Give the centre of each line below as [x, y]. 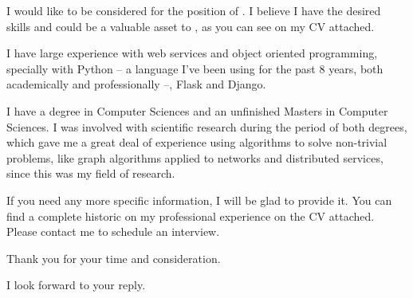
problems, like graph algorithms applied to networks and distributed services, [195, 157]
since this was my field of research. [91, 173]
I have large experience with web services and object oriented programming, [192, 53]
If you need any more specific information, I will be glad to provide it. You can [199, 200]
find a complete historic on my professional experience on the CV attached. [191, 216]
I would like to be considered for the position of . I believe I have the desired [194, 10]
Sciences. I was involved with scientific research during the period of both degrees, [207, 126]
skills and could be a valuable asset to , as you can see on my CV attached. [191, 26]
